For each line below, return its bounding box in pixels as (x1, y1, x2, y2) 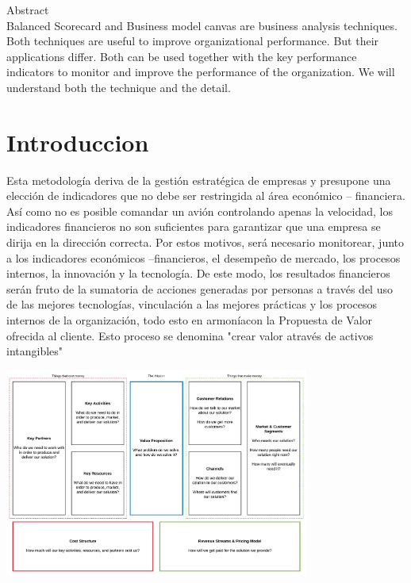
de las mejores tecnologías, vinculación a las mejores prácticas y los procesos (6, 296, 378, 313)
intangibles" (6, 343, 63, 359)
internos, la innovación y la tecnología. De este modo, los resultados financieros (6, 265, 390, 282)
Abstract (6, 2, 49, 17)
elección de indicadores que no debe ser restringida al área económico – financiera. (6, 187, 405, 204)
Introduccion (6, 125, 149, 158)
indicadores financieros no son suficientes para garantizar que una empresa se (6, 218, 381, 235)
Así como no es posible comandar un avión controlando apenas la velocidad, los (6, 202, 393, 219)
